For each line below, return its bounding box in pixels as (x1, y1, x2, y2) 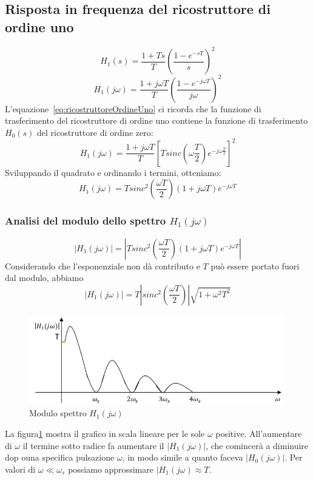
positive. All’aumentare (215, 427, 302, 439)
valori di (5, 462, 36, 475)
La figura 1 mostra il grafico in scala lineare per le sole (5, 427, 205, 439)
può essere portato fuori (210, 259, 300, 272)
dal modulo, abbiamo (5, 271, 84, 284)
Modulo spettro (29, 407, 87, 419)
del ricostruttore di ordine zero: (37, 126, 153, 138)
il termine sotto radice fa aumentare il (22, 439, 164, 451)
